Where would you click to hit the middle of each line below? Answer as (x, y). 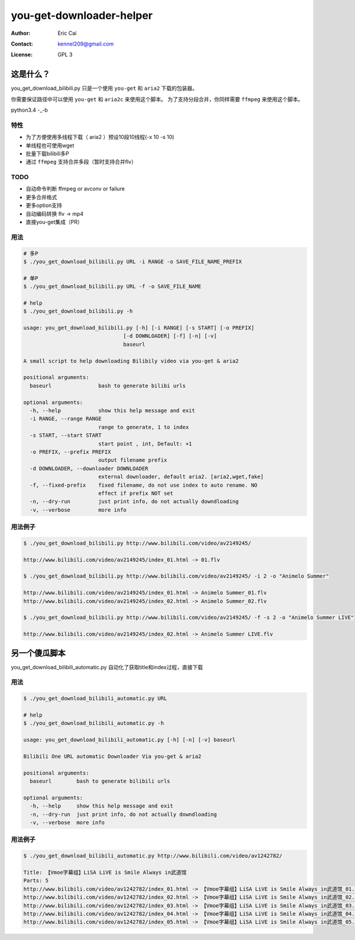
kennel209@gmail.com (86, 44)
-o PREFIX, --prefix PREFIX (70, 452)
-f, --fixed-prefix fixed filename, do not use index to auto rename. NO (143, 485)
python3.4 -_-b (30, 110)
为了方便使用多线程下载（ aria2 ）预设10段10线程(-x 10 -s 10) (100, 137)
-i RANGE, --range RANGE (66, 419)
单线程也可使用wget (50, 145)
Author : (21, 33)
